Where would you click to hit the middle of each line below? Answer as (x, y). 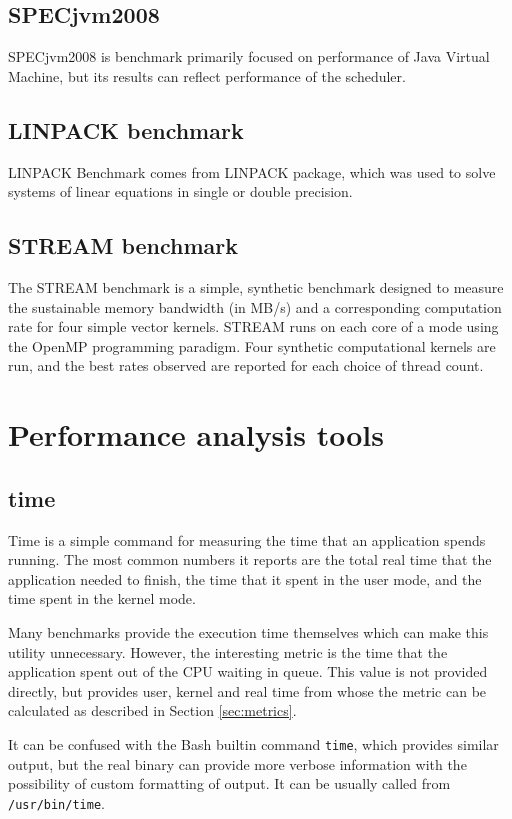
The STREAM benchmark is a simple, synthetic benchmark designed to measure (256, 286)
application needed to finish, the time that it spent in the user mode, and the (245, 578)
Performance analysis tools (196, 434)
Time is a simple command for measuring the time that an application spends (247, 539)
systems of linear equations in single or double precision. (180, 191)
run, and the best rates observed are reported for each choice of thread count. (246, 365)
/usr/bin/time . (56, 802)
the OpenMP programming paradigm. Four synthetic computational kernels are (252, 345)
